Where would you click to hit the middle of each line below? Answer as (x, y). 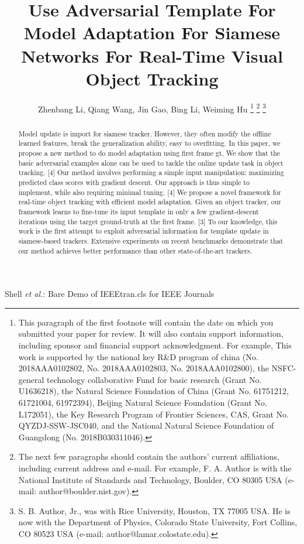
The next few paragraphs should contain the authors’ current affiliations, (149, 456)
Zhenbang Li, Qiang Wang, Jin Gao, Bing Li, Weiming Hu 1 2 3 (152, 108)
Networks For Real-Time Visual (152, 55)
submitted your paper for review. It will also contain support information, (151, 333)
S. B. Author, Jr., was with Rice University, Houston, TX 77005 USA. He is (154, 510)
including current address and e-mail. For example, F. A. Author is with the (155, 468)
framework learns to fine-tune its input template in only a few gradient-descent (139, 211)
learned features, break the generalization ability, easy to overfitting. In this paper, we (149, 143)
